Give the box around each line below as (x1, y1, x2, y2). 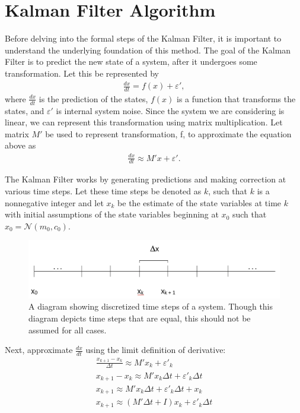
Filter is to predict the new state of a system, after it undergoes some (5, 55, 257, 68)
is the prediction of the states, (39, 92, 148, 105)
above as (5, 139, 36, 152)
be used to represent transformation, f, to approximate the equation (45, 127, 292, 140)
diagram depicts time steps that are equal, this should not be (28, 311, 251, 324)
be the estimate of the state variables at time (117, 196, 282, 209)
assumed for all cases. (28, 323, 107, 336)
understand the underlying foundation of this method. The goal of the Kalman (5, 43, 291, 56)
